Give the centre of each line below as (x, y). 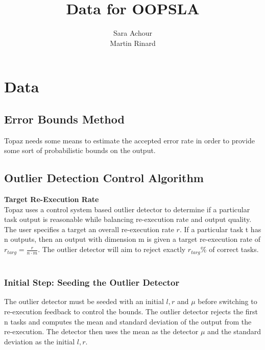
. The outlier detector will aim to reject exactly (112, 249)
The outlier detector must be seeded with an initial (84, 301)
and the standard (234, 331)
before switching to (227, 301)
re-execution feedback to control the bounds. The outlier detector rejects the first (131, 311)
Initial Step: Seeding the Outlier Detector (92, 282)
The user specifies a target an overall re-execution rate (89, 229)
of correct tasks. (234, 249)
